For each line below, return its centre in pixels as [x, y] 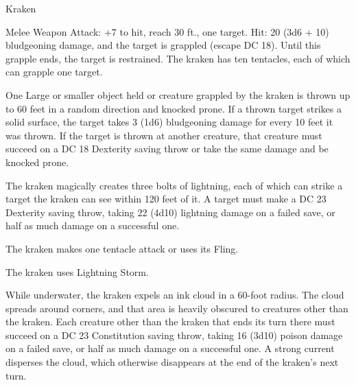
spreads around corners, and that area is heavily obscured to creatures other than [177, 308]
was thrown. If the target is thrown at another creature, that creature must [164, 135]
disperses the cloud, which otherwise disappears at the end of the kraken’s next [172, 362]
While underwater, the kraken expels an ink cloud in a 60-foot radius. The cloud [175, 295]
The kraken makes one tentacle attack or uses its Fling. [122, 248]
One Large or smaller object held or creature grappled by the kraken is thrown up [178, 94]
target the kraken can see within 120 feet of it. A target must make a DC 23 [166, 199]
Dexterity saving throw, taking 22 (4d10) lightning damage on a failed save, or [170, 212]
